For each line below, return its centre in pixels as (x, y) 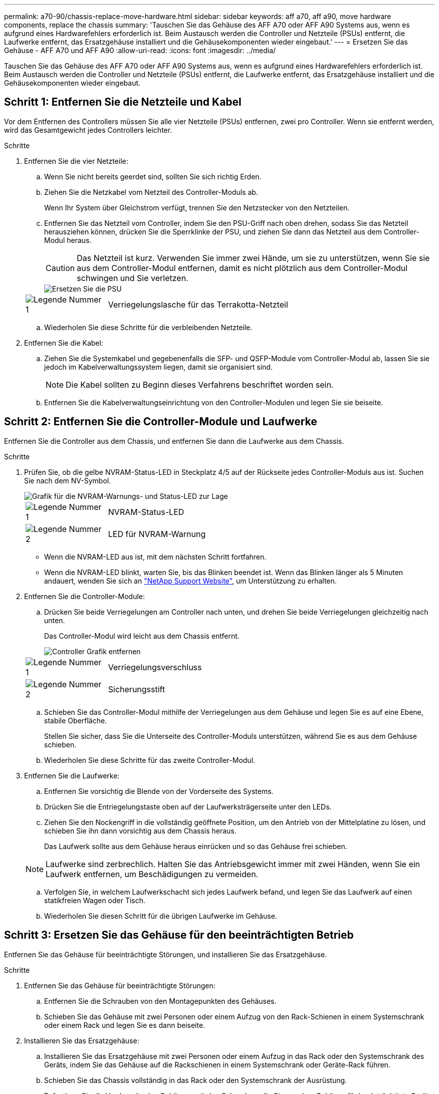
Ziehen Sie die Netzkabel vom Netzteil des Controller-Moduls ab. (151, 192)
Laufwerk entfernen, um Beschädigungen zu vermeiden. (152, 874)
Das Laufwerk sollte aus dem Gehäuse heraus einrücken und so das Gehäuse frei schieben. (196, 846)
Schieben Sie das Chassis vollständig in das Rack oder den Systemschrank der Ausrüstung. (196, 1080)
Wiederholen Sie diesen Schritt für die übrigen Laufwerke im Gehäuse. (161, 916)
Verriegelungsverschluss (155, 667)
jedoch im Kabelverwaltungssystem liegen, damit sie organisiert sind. (158, 367)
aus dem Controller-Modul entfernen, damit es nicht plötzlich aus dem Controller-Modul (242, 268)
